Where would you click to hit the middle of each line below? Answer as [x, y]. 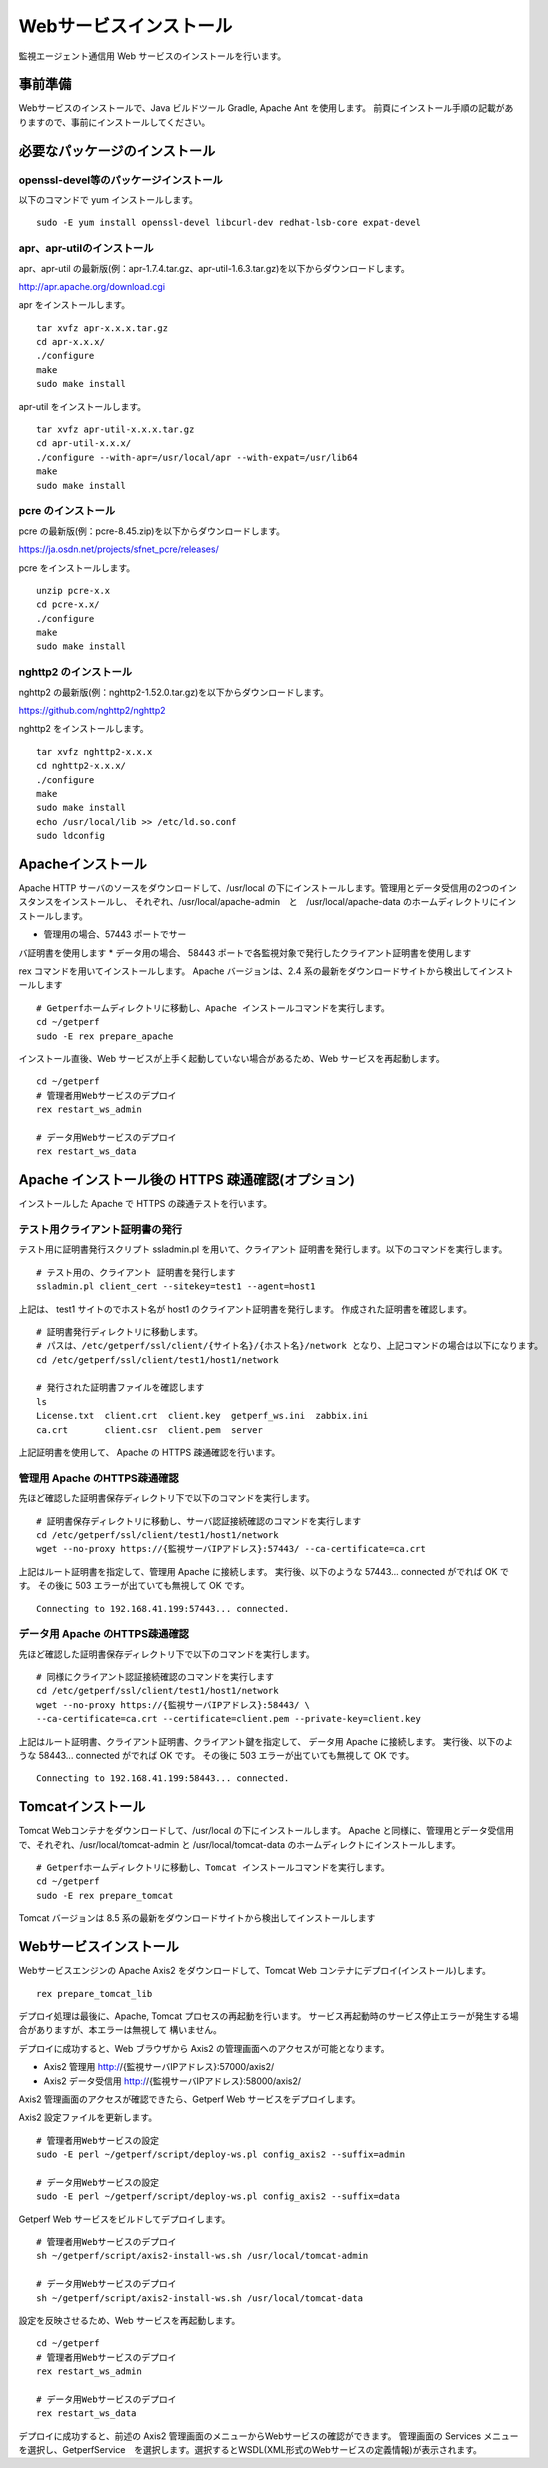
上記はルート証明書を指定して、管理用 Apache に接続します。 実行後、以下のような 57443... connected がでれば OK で [263, 1571]
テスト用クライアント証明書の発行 [100, 1229]
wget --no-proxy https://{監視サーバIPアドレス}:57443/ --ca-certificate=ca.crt [231, 1549]
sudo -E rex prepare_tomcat [105, 1895]
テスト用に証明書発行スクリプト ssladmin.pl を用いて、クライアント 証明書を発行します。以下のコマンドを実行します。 [263, 1249]
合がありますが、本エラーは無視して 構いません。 [120, 2030]
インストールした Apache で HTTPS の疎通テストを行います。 [145, 1204]
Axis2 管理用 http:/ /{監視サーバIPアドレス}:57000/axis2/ [159, 2067]
